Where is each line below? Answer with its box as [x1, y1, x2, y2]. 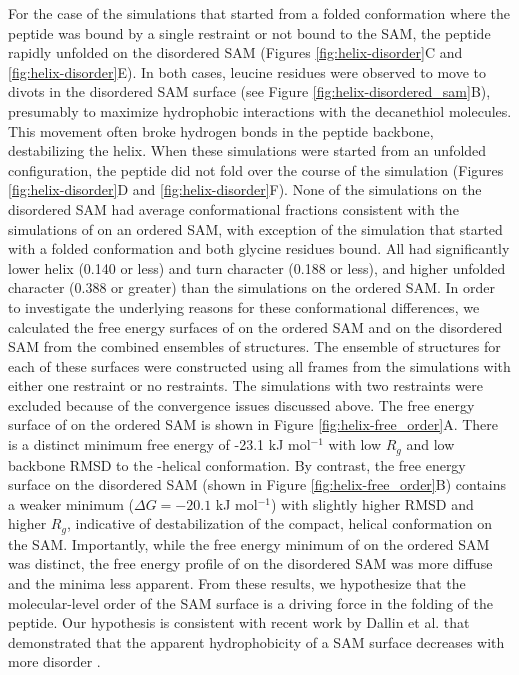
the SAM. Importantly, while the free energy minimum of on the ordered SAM [8, 533, 490, 554]
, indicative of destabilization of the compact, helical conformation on [66, 513, 493, 534]
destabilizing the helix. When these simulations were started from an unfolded [8, 140, 487, 161]
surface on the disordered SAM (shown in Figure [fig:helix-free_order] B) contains [8, 474, 507, 495]
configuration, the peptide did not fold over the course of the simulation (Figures [8, 159, 504, 180]
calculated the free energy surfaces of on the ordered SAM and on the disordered [8, 316, 503, 337]
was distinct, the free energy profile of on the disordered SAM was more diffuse [8, 553, 493, 574]
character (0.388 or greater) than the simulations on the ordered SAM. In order [8, 277, 496, 298]
